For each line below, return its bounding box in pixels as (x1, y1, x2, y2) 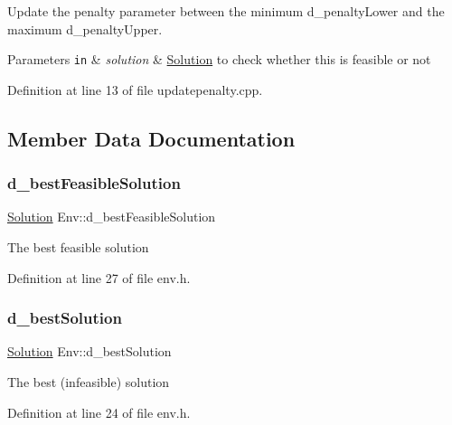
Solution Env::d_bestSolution (7, 342, 172, 361)
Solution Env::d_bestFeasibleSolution (7, 207, 216, 226)
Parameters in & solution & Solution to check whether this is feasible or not (7, 50, 431, 69)
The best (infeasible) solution (7, 373, 170, 392)
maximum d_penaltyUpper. (7, 19, 163, 38)
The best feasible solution (7, 238, 149, 257)
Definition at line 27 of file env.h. (7, 268, 191, 287)
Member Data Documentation (7, 124, 296, 152)
